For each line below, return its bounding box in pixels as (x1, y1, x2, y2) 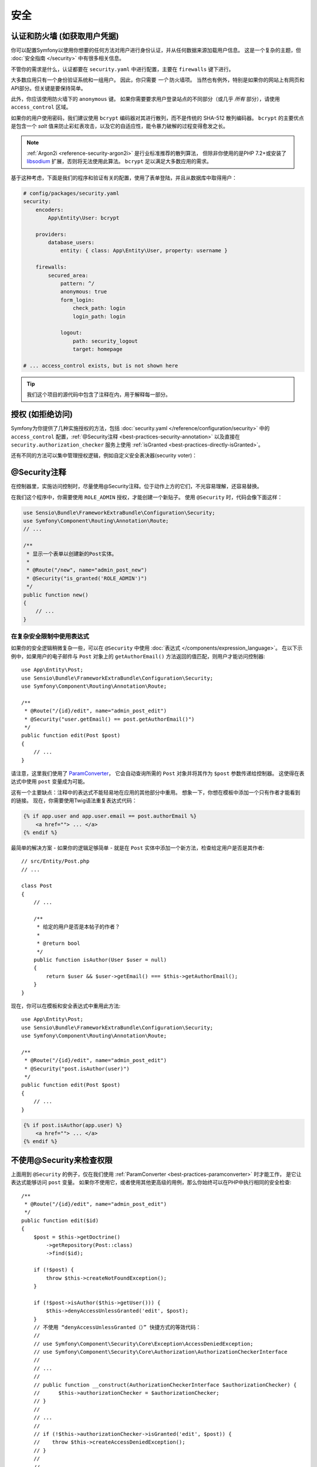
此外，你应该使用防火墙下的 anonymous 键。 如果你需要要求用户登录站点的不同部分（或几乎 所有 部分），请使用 (11, 96, 280, 103)
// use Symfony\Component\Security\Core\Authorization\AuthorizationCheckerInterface (33, 1348, 288, 1356)
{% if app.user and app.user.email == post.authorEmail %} (23, 813, 197, 820)
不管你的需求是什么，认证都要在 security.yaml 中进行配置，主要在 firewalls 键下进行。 (11, 65, 234, 73)
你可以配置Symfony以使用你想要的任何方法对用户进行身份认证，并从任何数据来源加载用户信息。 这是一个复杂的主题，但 (11, 47, 302, 54)
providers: (35, 231, 67, 238)
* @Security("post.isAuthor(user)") (24, 1065, 130, 1072)
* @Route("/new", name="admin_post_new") (26, 567, 147, 573)
